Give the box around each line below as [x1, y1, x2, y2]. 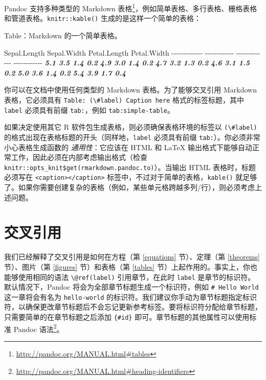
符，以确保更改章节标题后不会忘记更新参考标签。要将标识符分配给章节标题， [4, 301, 262, 312]
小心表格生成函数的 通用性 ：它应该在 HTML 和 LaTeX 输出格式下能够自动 [4, 141, 252, 152]
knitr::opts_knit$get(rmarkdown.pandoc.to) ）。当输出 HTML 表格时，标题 [4, 161, 256, 172]
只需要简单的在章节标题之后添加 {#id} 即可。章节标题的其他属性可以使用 [4, 312, 250, 322]
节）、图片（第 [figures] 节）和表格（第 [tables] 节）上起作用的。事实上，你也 [4, 261, 257, 272]
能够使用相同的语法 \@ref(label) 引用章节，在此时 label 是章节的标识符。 [4, 271, 255, 282]
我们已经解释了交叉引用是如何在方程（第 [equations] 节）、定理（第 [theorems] [4, 251, 260, 262]
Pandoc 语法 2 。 [13, 322, 64, 334]
